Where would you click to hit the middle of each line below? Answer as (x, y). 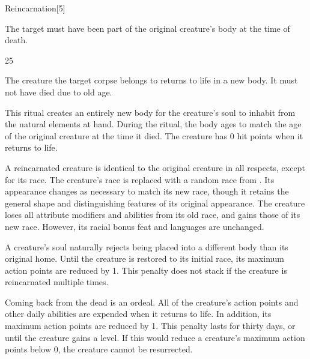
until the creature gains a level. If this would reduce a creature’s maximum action (155, 337)
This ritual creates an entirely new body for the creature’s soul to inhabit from (150, 112)
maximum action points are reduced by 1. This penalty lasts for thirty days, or (150, 326)
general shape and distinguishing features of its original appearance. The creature (155, 203)
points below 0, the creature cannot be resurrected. (99, 349)
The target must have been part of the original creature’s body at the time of (147, 28)
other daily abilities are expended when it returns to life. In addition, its (138, 314)
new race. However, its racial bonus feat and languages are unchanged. (135, 226)
